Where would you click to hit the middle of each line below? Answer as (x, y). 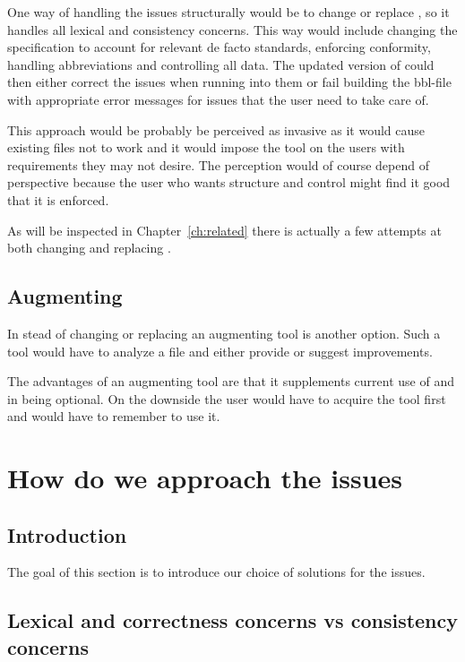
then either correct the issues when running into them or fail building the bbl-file (229, 82)
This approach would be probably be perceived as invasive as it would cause (216, 129)
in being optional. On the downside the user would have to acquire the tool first (227, 398)
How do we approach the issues (205, 478)
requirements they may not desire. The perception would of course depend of (218, 164)
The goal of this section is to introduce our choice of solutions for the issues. (216, 572)
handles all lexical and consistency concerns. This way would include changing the (232, 29)
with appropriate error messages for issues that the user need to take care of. (218, 99)
